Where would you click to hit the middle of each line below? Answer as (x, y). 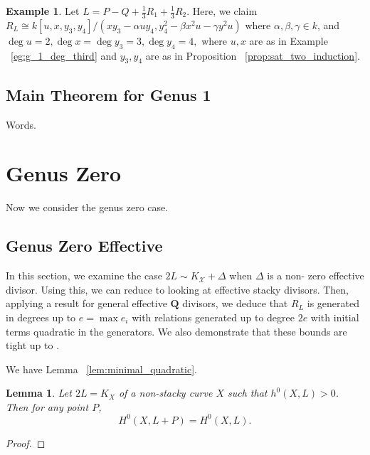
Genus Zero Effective (84, 246)
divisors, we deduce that (235, 303)
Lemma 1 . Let (39, 393)
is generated (333, 303)
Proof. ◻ (26, 443)
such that (248, 393)
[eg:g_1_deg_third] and (64, 55)
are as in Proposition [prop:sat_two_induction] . (253, 55)
